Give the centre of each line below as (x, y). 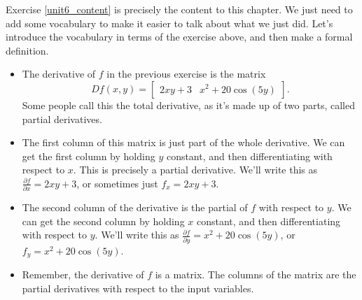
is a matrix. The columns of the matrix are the (256, 274)
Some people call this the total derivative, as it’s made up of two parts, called (188, 105)
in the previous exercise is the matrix (186, 74)
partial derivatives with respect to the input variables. (138, 288)
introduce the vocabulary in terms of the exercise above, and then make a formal (179, 37)
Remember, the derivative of (83, 274)
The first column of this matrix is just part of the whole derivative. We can (183, 142)
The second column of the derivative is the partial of (135, 207)
